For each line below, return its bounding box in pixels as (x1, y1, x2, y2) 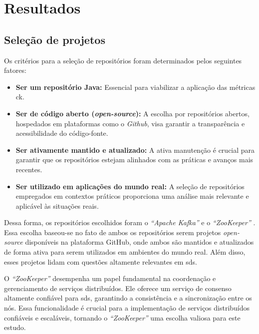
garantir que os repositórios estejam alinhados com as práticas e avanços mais (15, 154, 254, 165)
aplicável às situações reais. (15, 200, 99, 211)
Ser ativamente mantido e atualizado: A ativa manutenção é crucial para (15, 144, 255, 155)
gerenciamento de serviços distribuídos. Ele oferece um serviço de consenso (4, 283, 232, 293)
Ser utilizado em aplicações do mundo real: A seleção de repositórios (15, 181, 245, 191)
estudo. (4, 322, 26, 333)
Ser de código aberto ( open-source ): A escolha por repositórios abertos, (15, 108, 250, 118)
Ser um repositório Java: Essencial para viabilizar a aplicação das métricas (15, 81, 256, 92)
